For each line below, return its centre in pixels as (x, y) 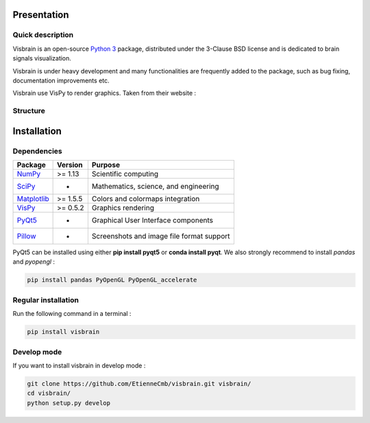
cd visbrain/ (49, 393)
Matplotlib (33, 199)
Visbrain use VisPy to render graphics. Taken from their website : (104, 93)
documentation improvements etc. (61, 80)
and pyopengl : (34, 262)
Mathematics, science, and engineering (155, 187)
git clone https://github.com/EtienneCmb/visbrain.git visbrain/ (139, 384)
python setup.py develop (69, 403)
